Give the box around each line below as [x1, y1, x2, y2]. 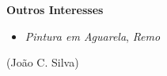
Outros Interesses [6, 2, 104, 17]
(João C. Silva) [6, 54, 79, 71]
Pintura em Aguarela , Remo [25, 27, 161, 44]
